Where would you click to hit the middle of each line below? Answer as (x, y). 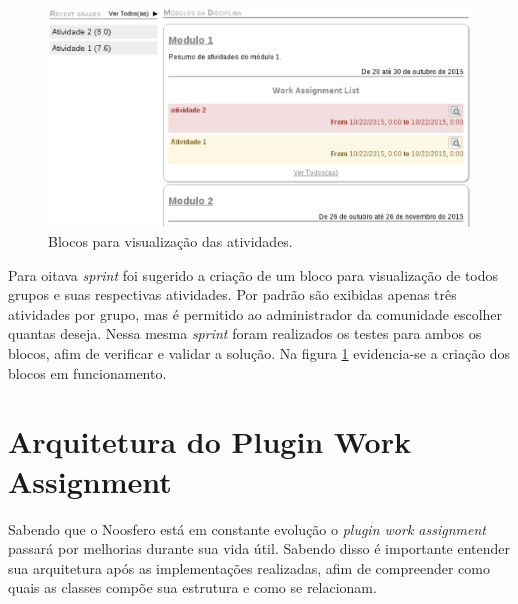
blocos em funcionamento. (87, 372)
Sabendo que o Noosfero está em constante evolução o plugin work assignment (247, 528)
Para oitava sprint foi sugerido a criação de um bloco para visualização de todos (253, 274)
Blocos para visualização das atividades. (170, 241)
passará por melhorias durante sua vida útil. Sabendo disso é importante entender (259, 548)
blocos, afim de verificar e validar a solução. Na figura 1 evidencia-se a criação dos (259, 353)
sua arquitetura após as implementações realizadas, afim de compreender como (249, 567)
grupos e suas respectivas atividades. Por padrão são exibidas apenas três (232, 294)
